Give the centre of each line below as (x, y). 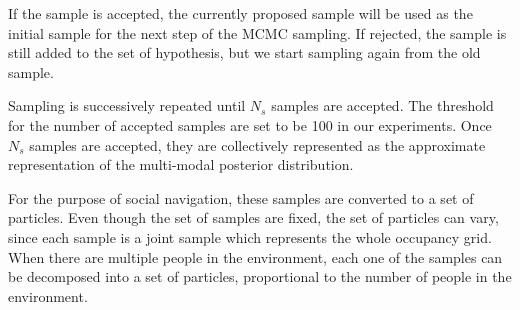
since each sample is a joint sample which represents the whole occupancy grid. (250, 236)
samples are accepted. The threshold (382, 105)
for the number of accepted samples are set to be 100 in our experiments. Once (250, 124)
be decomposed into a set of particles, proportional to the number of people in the (260, 276)
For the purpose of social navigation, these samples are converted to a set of (241, 197)
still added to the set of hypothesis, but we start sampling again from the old (244, 52)
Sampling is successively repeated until (127, 105)
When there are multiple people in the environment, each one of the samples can (255, 256)
